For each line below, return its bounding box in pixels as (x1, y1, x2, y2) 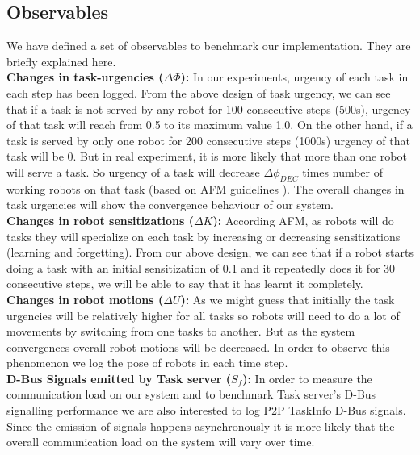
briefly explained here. (6, 52, 116, 69)
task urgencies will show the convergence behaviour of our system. (6, 196, 334, 213)
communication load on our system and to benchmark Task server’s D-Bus (6, 386, 376, 403)
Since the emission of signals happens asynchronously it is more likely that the (6, 417, 395, 434)
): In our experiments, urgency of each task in (180, 69, 409, 86)
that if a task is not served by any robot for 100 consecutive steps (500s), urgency (6, 100, 411, 117)
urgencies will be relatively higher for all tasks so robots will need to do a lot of (6, 307, 400, 324)
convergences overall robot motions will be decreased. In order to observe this (6, 338, 390, 355)
